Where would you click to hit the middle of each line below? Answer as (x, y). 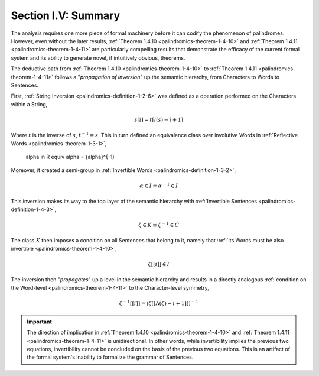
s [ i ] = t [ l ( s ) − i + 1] (159, 119)
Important (40, 322)
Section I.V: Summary (66, 15)
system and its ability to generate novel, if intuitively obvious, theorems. (98, 58)
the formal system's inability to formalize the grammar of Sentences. (110, 357)
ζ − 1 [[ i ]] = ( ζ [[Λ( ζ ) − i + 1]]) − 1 (159, 303)
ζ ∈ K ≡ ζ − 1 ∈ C (159, 224)
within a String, (29, 104)
